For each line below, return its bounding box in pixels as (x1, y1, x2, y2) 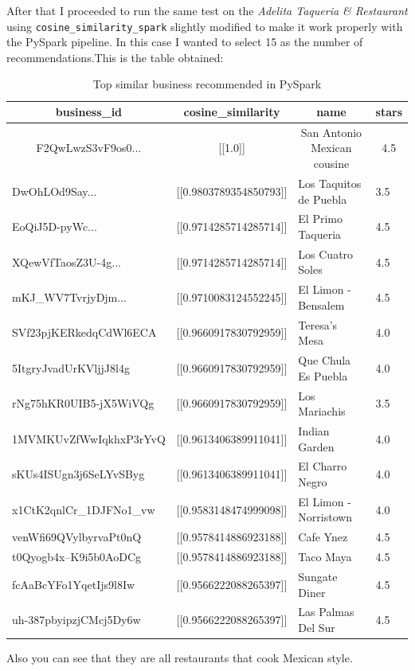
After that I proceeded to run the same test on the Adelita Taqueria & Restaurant (6, 2, 408, 18)
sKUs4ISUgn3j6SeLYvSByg (12, 466, 145, 482)
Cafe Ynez (298, 529, 348, 545)
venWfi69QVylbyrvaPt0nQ (12, 529, 142, 545)
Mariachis (298, 403, 346, 419)
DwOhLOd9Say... (12, 182, 97, 199)
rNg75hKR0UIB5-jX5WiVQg (12, 395, 155, 412)
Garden (298, 438, 335, 454)
